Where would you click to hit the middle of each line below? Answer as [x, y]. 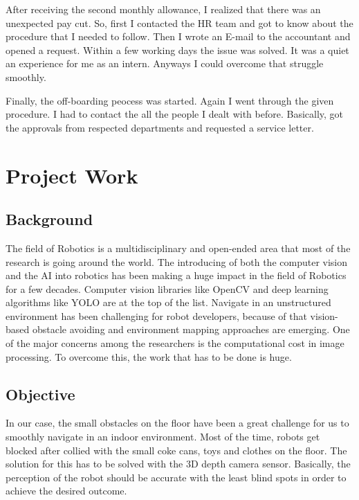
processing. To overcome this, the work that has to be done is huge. [149, 356]
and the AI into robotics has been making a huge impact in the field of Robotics [176, 275]
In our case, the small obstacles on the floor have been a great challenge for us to [177, 423]
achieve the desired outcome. [66, 491]
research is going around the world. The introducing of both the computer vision [177, 261]
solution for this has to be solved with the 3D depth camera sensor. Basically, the [178, 464]
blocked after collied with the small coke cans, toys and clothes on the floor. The [176, 450]
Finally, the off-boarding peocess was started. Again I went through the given [170, 100]
